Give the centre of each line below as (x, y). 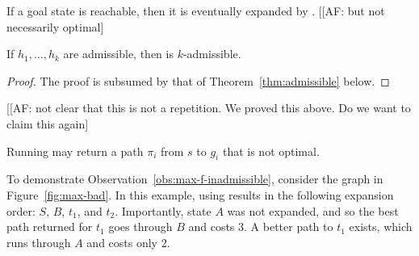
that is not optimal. (271, 151)
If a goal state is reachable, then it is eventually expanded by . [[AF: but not (196, 10)
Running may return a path (75, 151)
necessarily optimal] (55, 26)
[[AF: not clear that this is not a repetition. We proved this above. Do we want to (209, 108)
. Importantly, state (163, 210)
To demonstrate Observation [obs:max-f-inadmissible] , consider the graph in (195, 179)
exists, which (381, 227)
